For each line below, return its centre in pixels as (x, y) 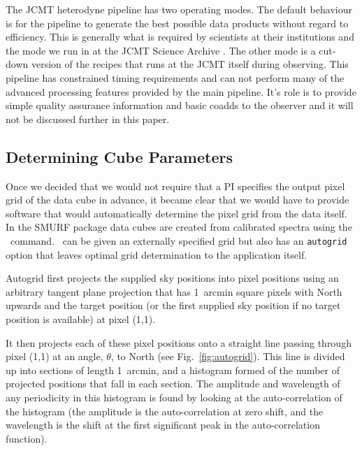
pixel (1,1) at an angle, (55, 356)
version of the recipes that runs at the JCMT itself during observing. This (190, 64)
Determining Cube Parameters (119, 156)
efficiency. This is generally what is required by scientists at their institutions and (180, 37)
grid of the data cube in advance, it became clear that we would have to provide (178, 200)
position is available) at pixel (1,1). (81, 318)
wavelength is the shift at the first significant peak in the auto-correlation (163, 425)
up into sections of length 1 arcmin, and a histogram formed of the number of (173, 370)
